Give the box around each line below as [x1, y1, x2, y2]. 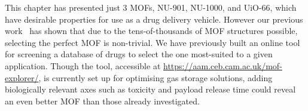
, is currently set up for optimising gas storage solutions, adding [38, 71, 273, 84]
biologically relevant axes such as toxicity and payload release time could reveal [5, 83, 296, 95]
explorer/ [5, 71, 39, 84]
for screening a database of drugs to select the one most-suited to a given [5, 48, 273, 60]
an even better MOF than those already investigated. [5, 94, 200, 107]
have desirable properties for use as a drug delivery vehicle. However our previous [5, 13, 303, 25]
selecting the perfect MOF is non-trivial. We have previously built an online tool [5, 36, 300, 48]
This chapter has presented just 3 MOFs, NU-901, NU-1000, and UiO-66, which [5, 1, 297, 13]
